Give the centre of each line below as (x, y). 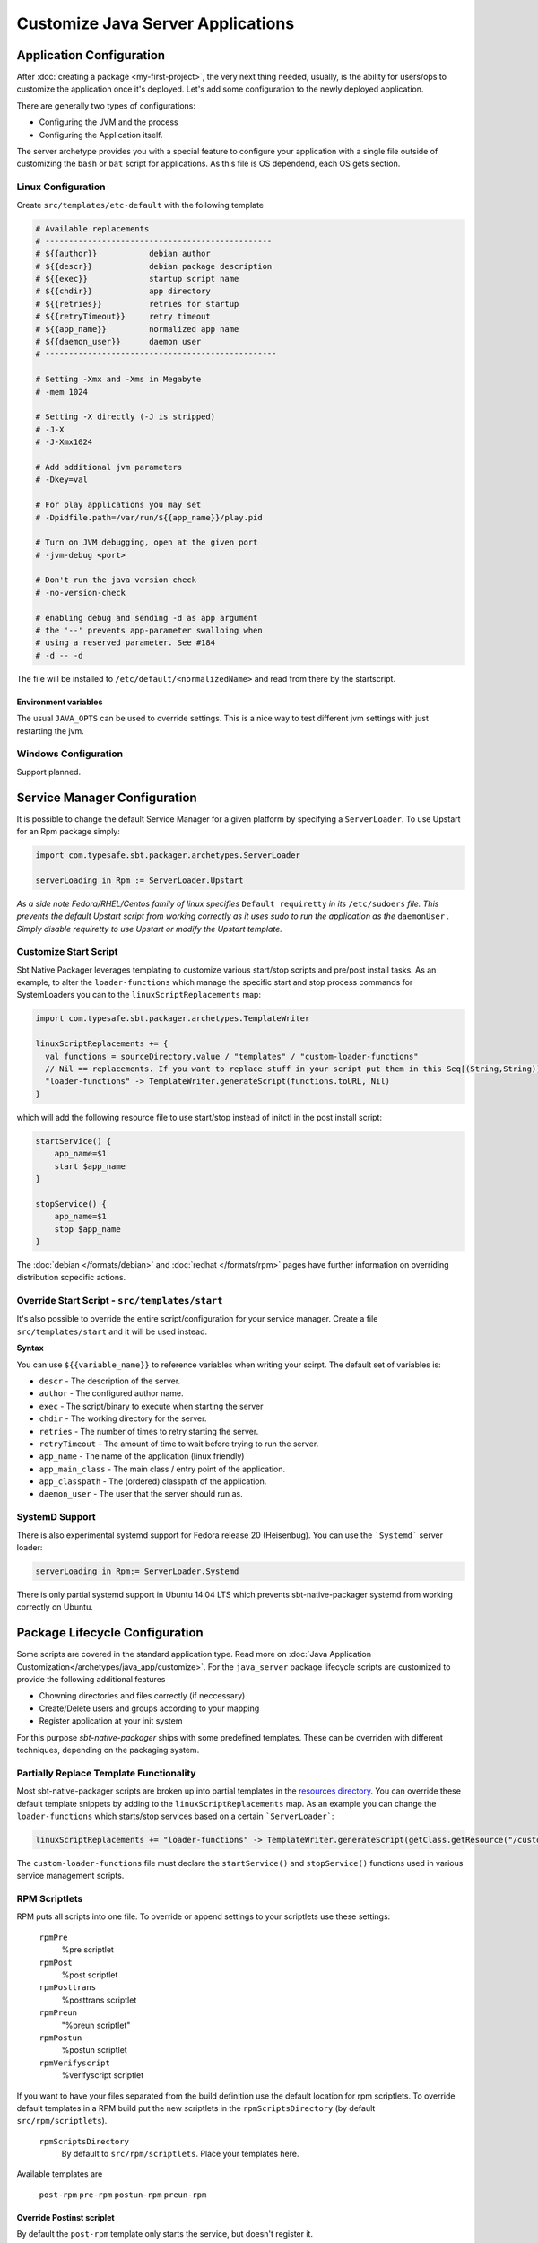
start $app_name (90, 1166)
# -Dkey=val (62, 480)
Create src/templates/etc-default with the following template (140, 205)
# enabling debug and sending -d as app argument (147, 618)
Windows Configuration (70, 754)
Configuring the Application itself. (101, 135)
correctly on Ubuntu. (55, 1607)
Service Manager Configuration (107, 797)
